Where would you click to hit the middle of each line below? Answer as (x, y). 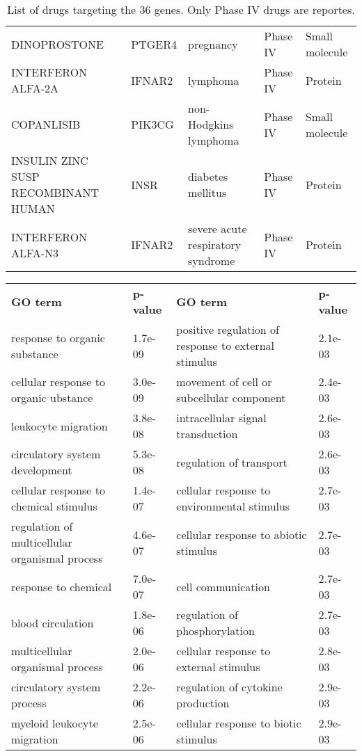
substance (35, 353)
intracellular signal (221, 418)
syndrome (212, 260)
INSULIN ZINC (50, 160)
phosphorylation (215, 630)
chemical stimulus (54, 506)
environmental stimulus (233, 506)
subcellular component (231, 397)
